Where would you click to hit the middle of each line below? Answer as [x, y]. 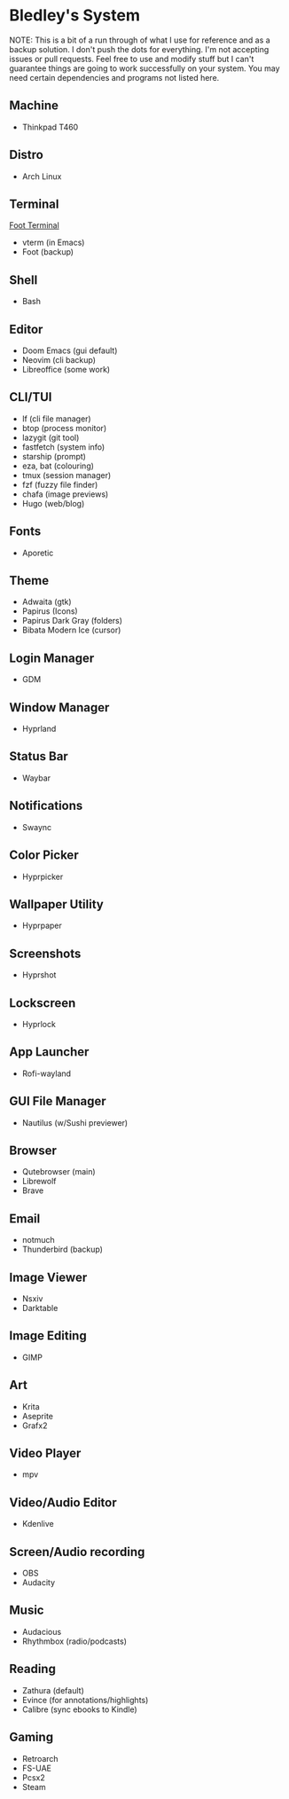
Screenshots [45, 953]
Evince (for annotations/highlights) [85, 1700]
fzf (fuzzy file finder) [60, 484]
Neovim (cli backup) [59, 360]
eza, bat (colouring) [58, 466]
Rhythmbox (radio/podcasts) [74, 1641]
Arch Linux [42, 176]
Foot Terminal [34, 225]
